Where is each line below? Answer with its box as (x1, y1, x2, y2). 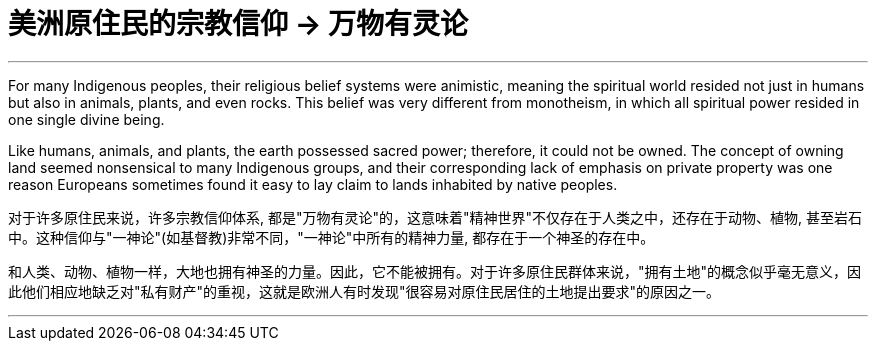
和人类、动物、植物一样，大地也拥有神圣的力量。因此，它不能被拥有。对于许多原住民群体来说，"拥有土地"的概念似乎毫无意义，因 (8, 262, 862, 280)
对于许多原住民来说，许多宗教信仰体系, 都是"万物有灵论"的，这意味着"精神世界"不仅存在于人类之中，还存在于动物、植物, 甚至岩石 (8, 208, 863, 226)
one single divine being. (8, 110, 165, 128)
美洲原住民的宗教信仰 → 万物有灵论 (8, 7, 468, 41)
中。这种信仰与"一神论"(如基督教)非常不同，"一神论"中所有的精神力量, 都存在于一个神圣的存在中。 (8, 228, 655, 246)
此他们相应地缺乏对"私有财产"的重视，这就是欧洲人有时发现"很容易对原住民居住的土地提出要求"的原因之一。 (8, 282, 721, 300)
